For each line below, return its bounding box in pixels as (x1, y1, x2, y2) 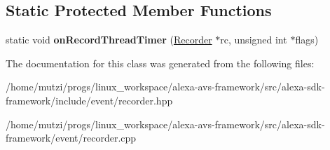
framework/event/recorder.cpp (6, 130, 137, 145)
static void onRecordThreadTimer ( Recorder (6, 32, 212, 47)
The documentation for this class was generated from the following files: (6, 55, 315, 70)
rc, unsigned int (220, 32, 287, 47)
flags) (295, 32, 319, 47)
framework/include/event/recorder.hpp (6, 93, 173, 107)
